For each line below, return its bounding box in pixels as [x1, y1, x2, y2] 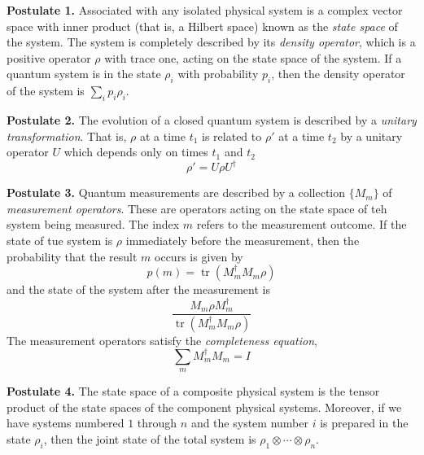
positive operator [7, 49, 91, 66]
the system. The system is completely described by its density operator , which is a [7, 33, 416, 50]
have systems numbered [7, 414, 125, 431]
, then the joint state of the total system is [43, 431, 256, 448]
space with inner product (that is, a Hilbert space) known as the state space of [7, 17, 398, 34]
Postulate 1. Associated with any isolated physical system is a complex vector [7, 2, 403, 18]
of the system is [7, 82, 85, 99]
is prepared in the [320, 414, 409, 431]
